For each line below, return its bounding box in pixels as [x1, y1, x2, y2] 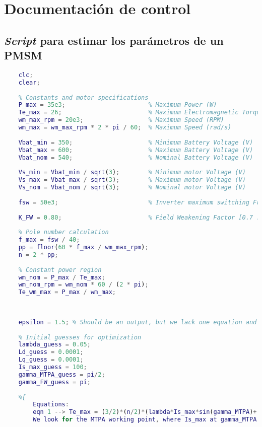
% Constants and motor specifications [18, 94, 149, 101]
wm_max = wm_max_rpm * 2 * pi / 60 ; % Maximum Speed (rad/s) [18, 124, 232, 131]
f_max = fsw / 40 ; [18, 236, 80, 244]
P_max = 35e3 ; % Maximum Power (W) [18, 101, 217, 109]
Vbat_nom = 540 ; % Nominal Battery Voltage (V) [18, 154, 253, 161]
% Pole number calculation [18, 229, 109, 236]
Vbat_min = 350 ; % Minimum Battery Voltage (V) [18, 138, 253, 146]
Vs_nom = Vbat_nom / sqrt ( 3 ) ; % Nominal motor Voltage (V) [18, 184, 246, 191]
